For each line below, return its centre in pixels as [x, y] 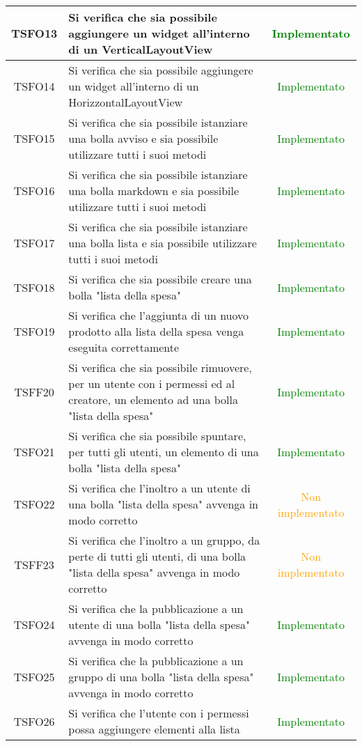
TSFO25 [34, 677]
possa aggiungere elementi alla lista [154, 729]
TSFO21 [34, 452]
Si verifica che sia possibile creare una [160, 279]
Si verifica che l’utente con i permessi [159, 713]
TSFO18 [34, 287]
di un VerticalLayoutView [141, 49]
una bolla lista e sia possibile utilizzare [163, 243]
